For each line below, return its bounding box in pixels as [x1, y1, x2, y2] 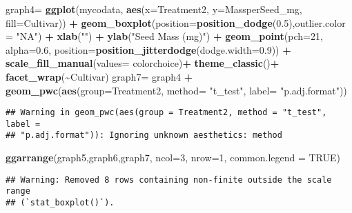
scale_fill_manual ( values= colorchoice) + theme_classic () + [6, 56, 280, 70]
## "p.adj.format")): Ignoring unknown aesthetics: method [6, 130, 282, 141]
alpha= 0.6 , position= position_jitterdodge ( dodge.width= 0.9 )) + [6, 42, 291, 57]
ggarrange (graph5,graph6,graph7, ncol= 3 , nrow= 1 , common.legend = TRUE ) [6, 150, 341, 165]
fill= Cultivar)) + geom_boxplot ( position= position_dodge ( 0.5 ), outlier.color [6, 15, 346, 30]
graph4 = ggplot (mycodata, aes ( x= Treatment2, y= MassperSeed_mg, [6, 2, 302, 16]
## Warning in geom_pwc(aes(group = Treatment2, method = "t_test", [6, 108, 327, 118]
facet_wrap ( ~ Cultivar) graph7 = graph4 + [6, 69, 193, 83]
